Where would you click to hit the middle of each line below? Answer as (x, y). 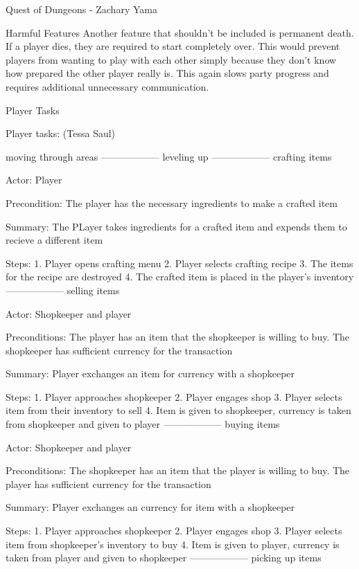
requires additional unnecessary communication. (107, 86)
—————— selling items (63, 290)
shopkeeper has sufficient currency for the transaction (119, 350)
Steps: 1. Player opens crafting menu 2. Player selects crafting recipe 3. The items (179, 263)
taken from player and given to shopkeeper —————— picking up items (164, 558)
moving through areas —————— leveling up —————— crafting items (169, 156)
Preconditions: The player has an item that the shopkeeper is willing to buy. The (178, 337)
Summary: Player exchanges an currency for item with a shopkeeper (150, 507)
